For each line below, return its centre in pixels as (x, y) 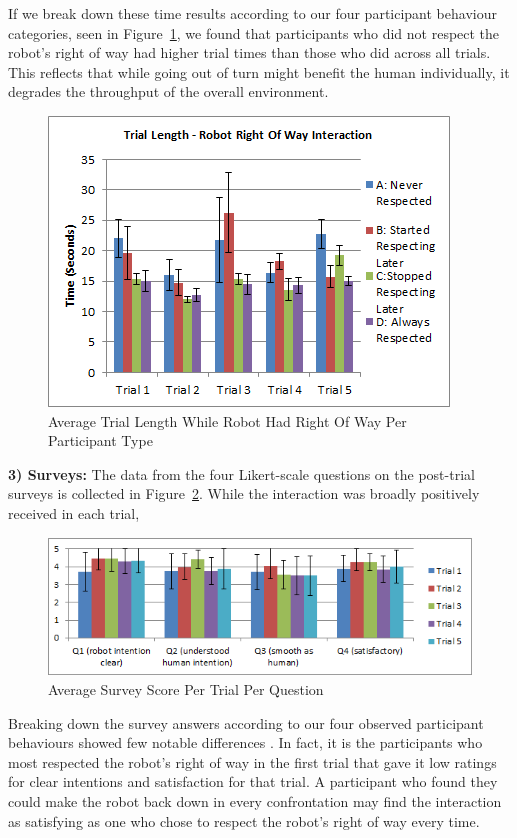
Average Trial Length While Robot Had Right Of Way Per (227, 420)
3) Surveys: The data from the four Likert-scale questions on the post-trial (241, 473)
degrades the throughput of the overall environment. (168, 91)
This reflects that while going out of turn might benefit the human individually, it (259, 71)
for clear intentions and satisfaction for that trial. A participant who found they (253, 781)
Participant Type (100, 440)
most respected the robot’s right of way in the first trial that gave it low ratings (252, 761)
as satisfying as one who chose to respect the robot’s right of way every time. (244, 820)
